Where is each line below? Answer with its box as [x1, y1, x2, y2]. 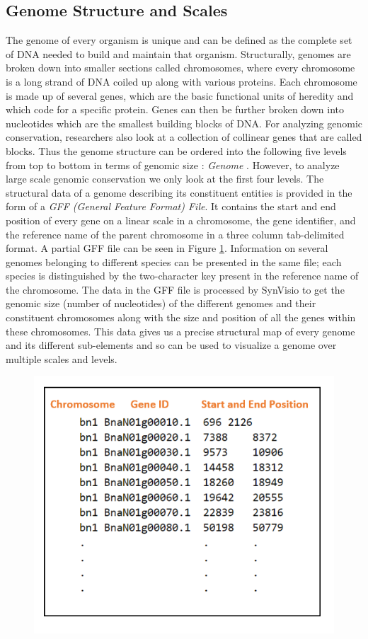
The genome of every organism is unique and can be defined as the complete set [6, 33, 352, 47]
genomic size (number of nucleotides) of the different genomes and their [6, 296, 316, 311]
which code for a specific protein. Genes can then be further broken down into [6, 102, 345, 117]
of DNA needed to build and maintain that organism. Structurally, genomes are [6, 46, 351, 61]
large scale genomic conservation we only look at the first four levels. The [6, 171, 324, 186]
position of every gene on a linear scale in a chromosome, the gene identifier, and [6, 212, 356, 227]
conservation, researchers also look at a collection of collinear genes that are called [6, 129, 362, 144]
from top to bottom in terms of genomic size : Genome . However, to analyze [6, 157, 340, 172]
